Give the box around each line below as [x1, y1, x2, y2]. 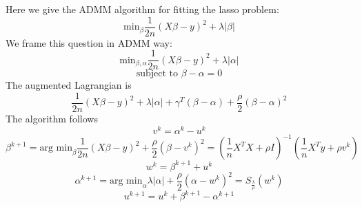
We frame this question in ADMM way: [6, 35, 172, 50]
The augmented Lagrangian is [6, 78, 132, 92]
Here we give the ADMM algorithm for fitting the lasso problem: [6, 2, 279, 16]
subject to [136, 69, 178, 79]
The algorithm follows [6, 111, 98, 125]
